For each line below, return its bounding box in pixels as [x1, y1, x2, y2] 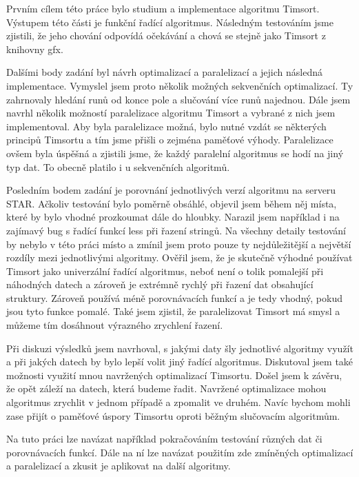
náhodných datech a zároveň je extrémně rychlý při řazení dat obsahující [6, 277, 314, 292]
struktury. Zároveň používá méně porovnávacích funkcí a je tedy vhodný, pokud [6, 290, 342, 305]
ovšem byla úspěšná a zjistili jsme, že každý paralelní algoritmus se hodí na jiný [6, 145, 344, 160]
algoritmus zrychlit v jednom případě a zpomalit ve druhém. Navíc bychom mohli [6, 395, 351, 409]
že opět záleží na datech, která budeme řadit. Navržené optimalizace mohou [6, 381, 327, 396]
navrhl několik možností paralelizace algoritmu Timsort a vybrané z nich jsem [6, 105, 336, 120]
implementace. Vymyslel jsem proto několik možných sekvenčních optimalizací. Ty [6, 78, 353, 92]
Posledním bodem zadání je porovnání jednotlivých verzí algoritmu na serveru [6, 183, 336, 197]
